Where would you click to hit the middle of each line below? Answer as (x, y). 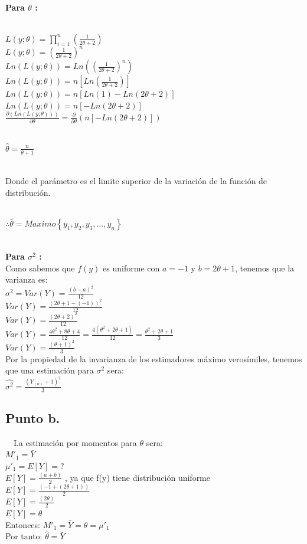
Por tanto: (24, 536)
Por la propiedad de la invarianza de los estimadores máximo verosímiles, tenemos (154, 358)
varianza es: (27, 279)
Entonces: (23, 524)
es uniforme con (131, 268)
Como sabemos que (40, 268)
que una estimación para (50, 370)
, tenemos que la (265, 268)
